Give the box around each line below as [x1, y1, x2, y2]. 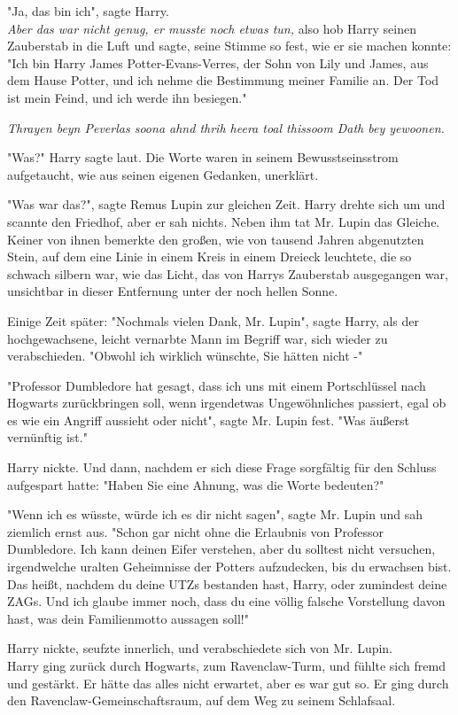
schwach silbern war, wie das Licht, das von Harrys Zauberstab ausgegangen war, [7, 264, 448, 283]
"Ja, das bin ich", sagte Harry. [7, 2, 169, 19]
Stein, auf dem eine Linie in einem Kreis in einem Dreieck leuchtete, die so [7, 247, 412, 266]
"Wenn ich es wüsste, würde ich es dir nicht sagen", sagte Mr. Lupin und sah [7, 505, 423, 524]
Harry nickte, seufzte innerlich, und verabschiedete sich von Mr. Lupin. [7, 639, 393, 657]
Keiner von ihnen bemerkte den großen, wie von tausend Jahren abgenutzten [7, 229, 424, 248]
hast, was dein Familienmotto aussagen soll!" [7, 609, 249, 627]
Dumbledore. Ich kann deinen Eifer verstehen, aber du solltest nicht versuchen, [7, 540, 436, 558]
